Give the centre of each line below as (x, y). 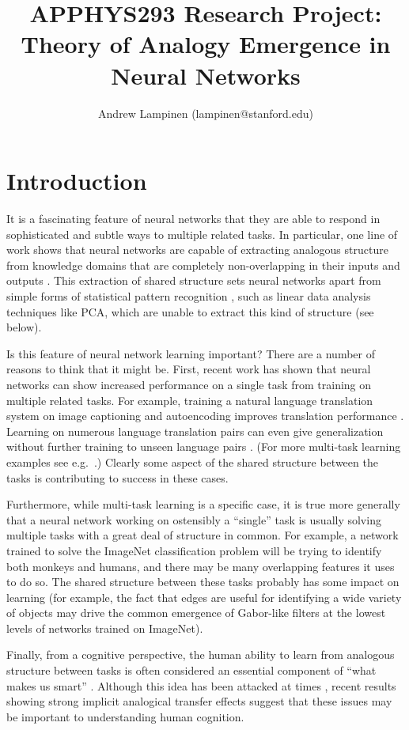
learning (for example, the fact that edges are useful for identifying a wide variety (204, 597)
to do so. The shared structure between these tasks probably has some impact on (203, 582)
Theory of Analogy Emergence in (206, 44)
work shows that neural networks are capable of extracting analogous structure (197, 250)
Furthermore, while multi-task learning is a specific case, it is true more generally (203, 504)
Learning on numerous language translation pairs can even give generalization (195, 431)
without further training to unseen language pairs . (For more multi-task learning (204, 446)
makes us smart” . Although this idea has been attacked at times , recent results (201, 685)
